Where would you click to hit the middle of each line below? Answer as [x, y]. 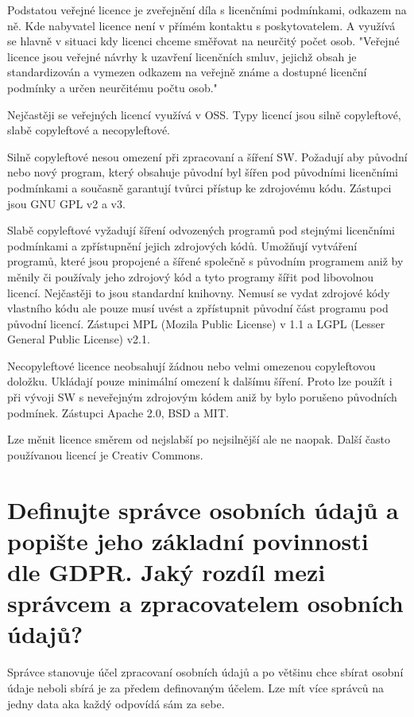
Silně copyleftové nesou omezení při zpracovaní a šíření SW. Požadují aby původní [207, 156]
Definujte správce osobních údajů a [203, 509]
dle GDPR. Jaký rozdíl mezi [166, 572]
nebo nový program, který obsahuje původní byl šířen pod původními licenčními [203, 172]
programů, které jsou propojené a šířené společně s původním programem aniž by [205, 261]
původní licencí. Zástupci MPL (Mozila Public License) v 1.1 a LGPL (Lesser [196, 323]
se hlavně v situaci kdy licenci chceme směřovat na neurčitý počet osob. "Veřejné [203, 41]
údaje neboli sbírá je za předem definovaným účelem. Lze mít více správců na [196, 687]
